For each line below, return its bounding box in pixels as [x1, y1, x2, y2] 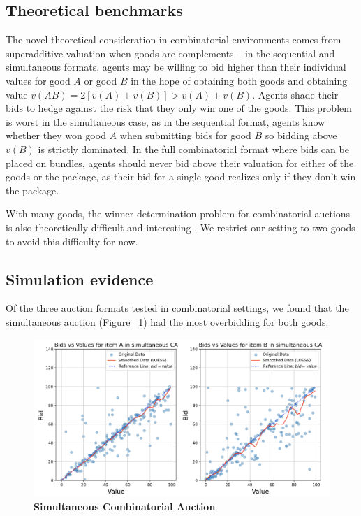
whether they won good [6, 128, 106, 143]
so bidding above [265, 128, 337, 143]
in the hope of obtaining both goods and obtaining [131, 73, 348, 87]
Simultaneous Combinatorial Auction [34, 499, 216, 514]
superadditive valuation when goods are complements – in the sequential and [6, 45, 335, 60]
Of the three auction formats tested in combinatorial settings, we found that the [6, 301, 349, 315]
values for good [6, 73, 71, 87]
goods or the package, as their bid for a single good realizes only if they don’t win [6, 169, 356, 184]
